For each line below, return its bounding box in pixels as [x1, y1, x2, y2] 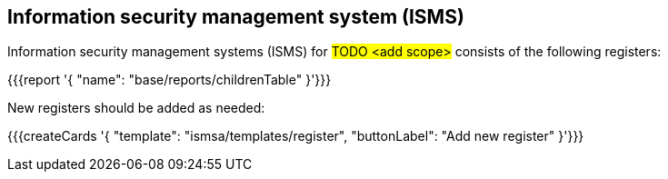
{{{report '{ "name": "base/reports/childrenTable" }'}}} [7, 72, 332, 88]
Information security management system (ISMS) [7, 5, 464, 28]
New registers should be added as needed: [7, 100, 265, 116]
